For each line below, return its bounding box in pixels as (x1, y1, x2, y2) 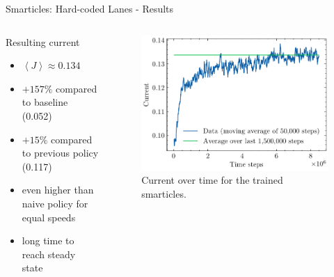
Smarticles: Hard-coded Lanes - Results (6, 1, 174, 15)
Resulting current (6, 34, 80, 49)
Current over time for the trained (141, 173, 283, 187)
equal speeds (22, 209, 76, 224)
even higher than (22, 182, 94, 197)
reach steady (22, 246, 76, 261)
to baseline (22, 95, 68, 109)
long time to (22, 233, 74, 248)
